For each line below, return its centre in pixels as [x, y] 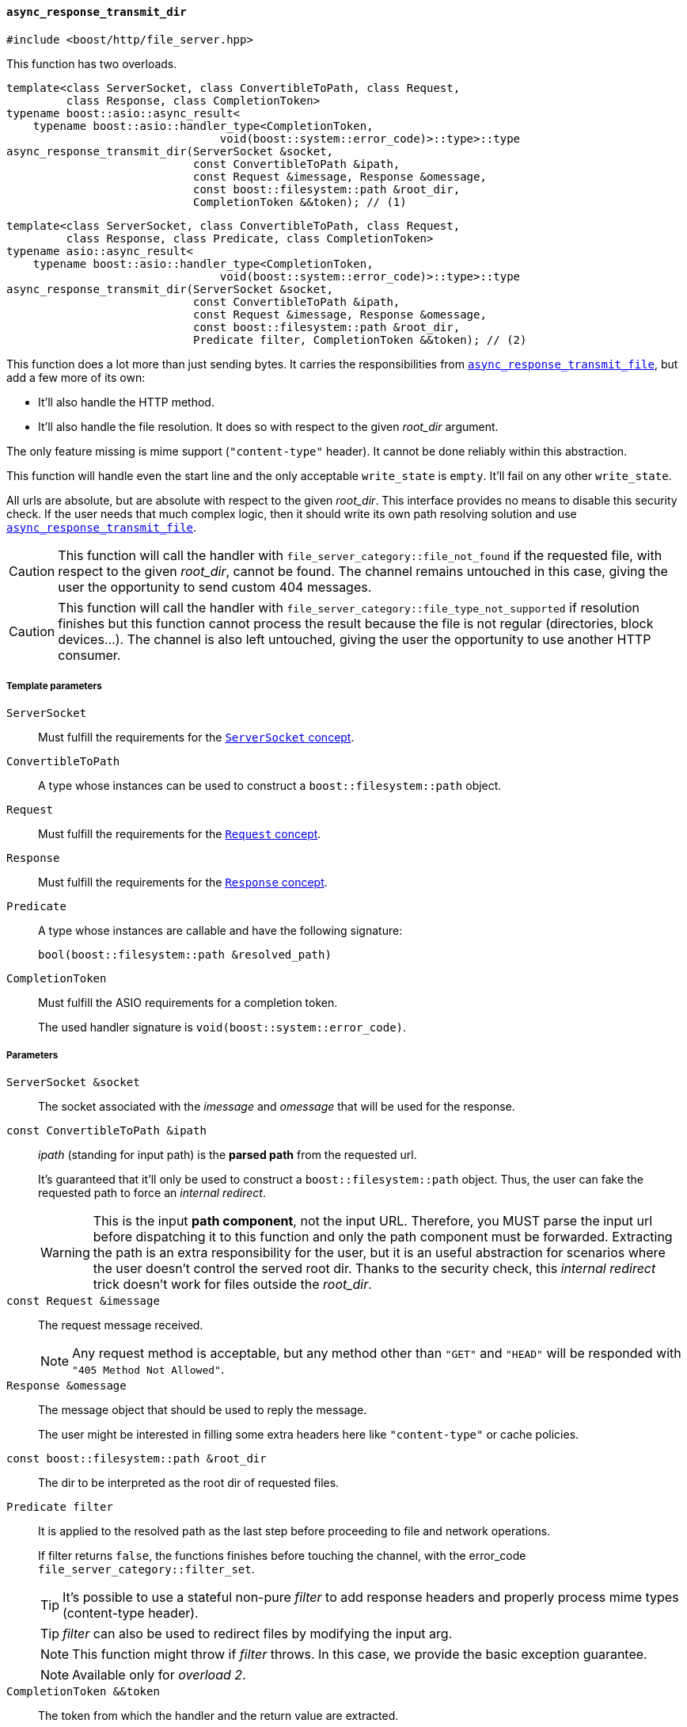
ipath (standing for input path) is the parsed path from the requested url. [228, 1155]
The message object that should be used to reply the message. [203, 1410]
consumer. [89, 655]
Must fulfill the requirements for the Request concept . [180, 834]
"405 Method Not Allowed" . [148, 1369]
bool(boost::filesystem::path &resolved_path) [185, 955]
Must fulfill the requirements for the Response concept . [183, 883]
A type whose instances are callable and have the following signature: [220, 931]
